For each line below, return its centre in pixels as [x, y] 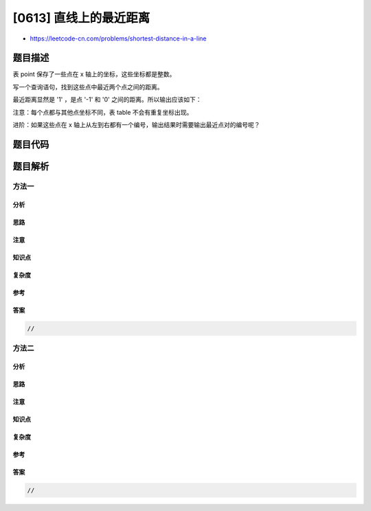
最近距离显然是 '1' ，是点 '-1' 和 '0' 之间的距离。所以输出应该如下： [107, 100]
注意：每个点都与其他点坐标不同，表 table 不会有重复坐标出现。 [103, 112]
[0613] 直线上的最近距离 [81, 18]
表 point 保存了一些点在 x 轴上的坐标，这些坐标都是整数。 [94, 74]
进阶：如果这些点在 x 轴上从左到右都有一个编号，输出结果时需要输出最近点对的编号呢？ [136, 125]
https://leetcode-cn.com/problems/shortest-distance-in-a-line [118, 38]
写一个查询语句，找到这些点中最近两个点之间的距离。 [88, 87]
